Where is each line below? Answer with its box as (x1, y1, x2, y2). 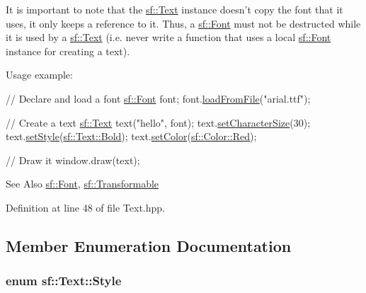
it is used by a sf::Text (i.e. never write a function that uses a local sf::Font (6, 30, 331, 45)
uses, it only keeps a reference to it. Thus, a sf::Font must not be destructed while (6, 16, 361, 30)
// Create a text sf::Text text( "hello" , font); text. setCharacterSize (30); (6, 115, 311, 130)
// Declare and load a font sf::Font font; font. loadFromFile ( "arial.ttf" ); (6, 91, 311, 105)
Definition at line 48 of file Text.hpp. (6, 200, 166, 214)
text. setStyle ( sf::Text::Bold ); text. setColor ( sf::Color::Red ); (6, 129, 257, 144)
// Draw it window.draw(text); (6, 152, 140, 167)
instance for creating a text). (6, 43, 130, 58)
